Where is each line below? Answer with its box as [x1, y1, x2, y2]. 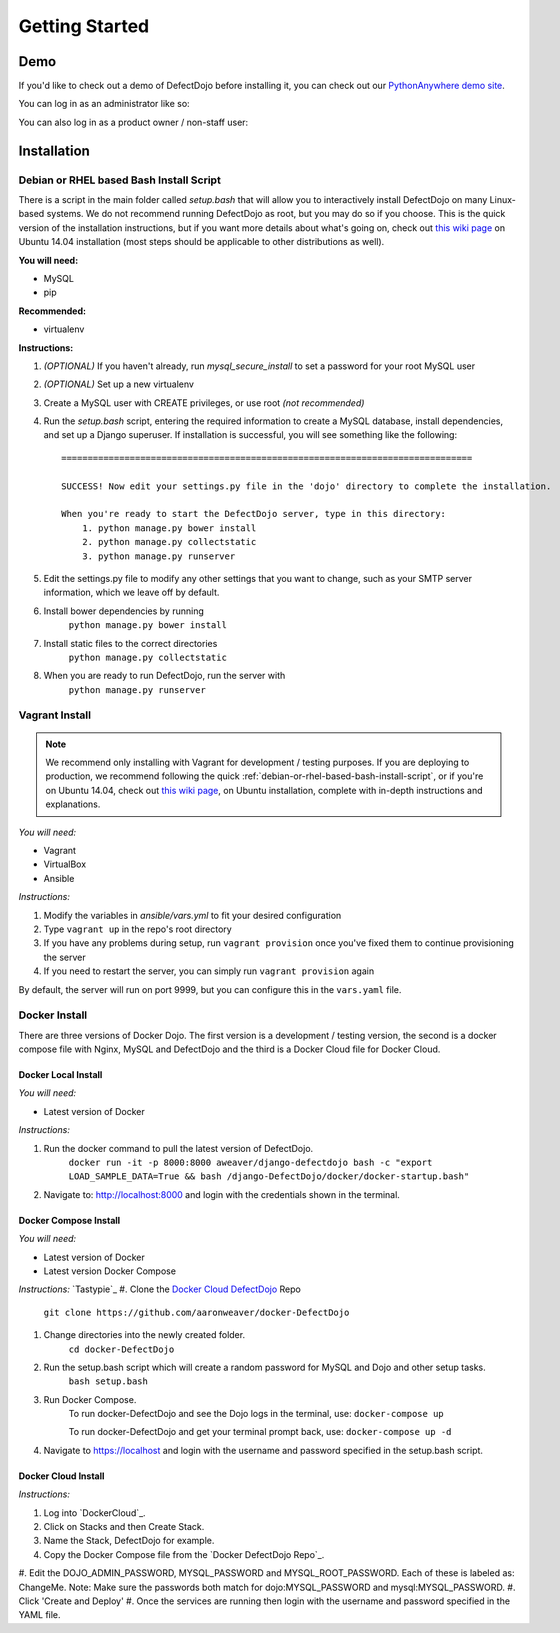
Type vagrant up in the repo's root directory [43, 923, 232, 935]
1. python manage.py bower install [81, 522, 257, 534]
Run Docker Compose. [43, 1393, 137, 1405]
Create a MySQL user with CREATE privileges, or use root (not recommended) [43, 396, 365, 409]
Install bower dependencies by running [43, 605, 205, 617]
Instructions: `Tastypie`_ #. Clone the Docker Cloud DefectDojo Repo [18, 1283, 302, 1295]
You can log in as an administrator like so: [18, 98, 190, 110]
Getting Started [18, 15, 150, 37]
